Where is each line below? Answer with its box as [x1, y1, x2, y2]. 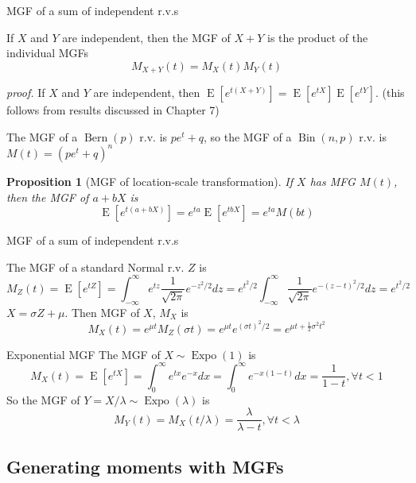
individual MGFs [6, 44, 89, 61]
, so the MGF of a [204, 128, 292, 145]
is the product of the [267, 29, 368, 45]
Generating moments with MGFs [6, 454, 284, 478]
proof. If [6, 84, 45, 101]
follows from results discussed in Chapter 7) [6, 102, 220, 118]
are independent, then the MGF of [62, 29, 231, 45]
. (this [375, 84, 405, 101]
